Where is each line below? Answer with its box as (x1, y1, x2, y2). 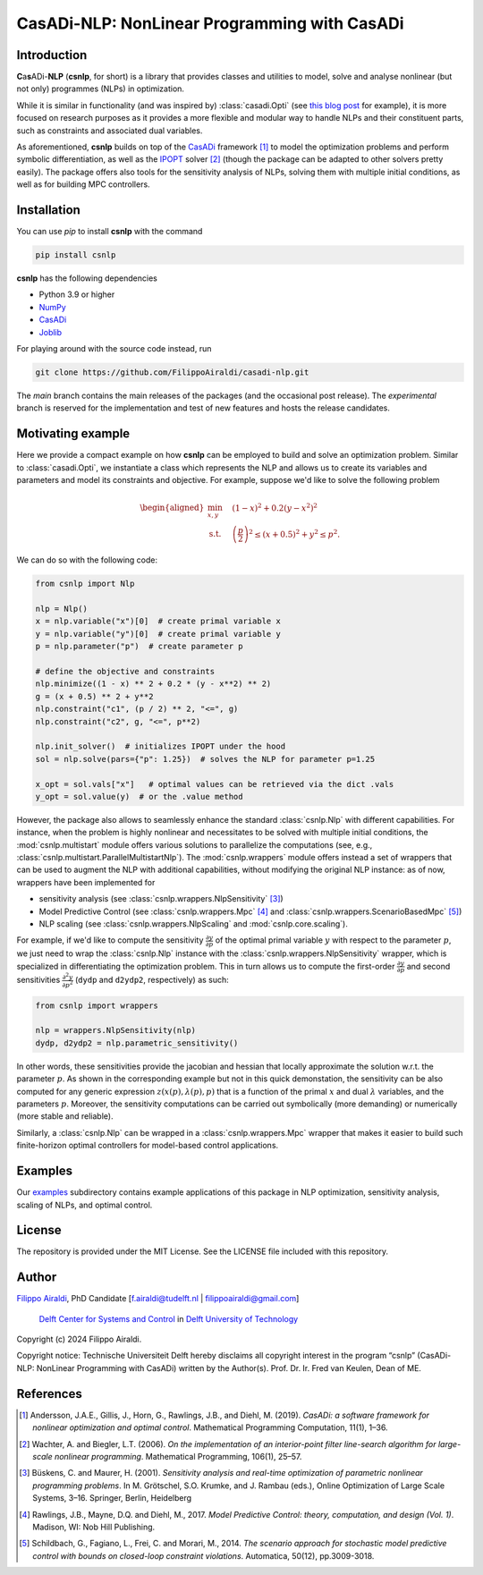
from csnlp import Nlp (35, 579, 135, 589)
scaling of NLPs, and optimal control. (16, 1199, 153, 1210)
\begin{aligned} (140, 503, 205, 513)
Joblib (38, 326, 63, 337)
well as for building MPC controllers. (16, 179, 151, 190)
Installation (16, 202, 80, 217)
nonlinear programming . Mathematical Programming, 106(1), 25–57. (54, 1451, 302, 1461)
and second (406, 961, 451, 971)
